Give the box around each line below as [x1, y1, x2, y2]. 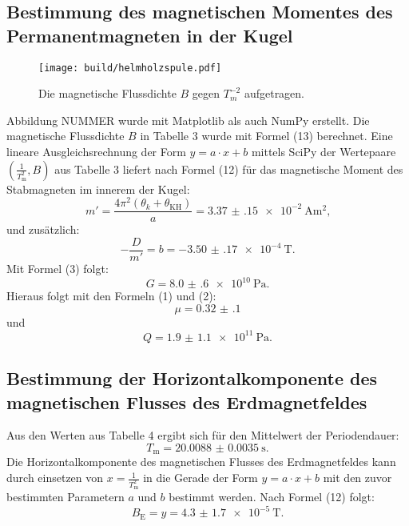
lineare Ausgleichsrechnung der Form [6, 143, 186, 160]
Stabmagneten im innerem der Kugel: [6, 180, 190, 197]
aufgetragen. [244, 85, 305, 102]
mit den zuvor [323, 469, 392, 486]
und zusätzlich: [6, 221, 80, 238]
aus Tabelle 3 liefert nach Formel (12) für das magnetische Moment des [54, 160, 403, 177]
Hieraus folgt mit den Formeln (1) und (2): [6, 287, 216, 304]
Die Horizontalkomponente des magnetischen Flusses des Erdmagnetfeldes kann [6, 453, 396, 470]
